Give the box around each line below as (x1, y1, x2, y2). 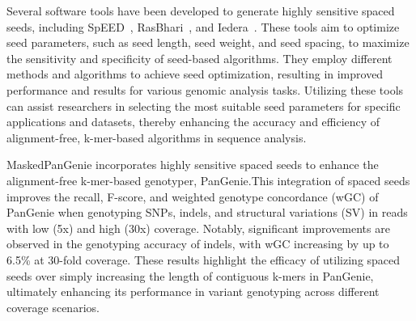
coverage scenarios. (6, 298, 100, 315)
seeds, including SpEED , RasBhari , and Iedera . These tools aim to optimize (6, 18, 400, 35)
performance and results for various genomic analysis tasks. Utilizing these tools (6, 81, 404, 98)
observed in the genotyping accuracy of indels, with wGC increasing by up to (6, 235, 389, 252)
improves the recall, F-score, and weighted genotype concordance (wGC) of (6, 188, 379, 205)
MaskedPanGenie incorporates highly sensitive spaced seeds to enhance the (6, 156, 379, 173)
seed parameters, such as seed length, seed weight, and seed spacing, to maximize (6, 34, 410, 51)
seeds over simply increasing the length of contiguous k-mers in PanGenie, (6, 267, 374, 284)
